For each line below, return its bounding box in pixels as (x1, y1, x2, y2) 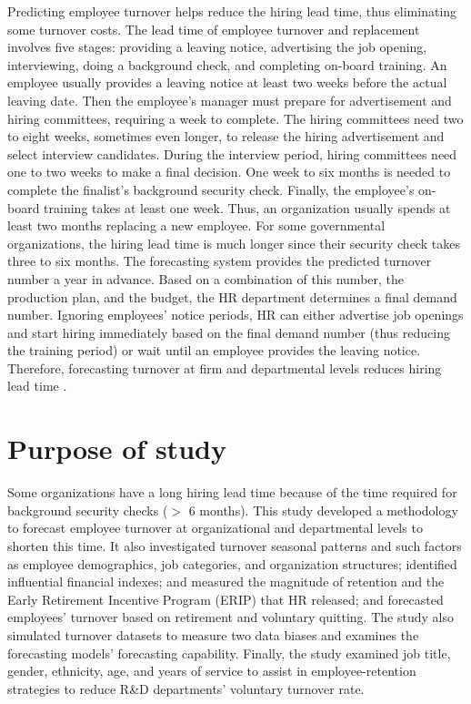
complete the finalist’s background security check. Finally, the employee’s (7, 179, 415, 199)
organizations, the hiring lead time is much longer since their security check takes (7, 233, 460, 252)
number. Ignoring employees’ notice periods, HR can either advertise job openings (7, 305, 464, 324)
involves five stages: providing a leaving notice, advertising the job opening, (7, 37, 427, 56)
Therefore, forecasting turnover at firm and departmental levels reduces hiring (7, 358, 442, 377)
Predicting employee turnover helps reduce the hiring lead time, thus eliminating (7, 2, 457, 20)
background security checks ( (7, 500, 168, 519)
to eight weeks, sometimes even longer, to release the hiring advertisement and (7, 127, 445, 146)
